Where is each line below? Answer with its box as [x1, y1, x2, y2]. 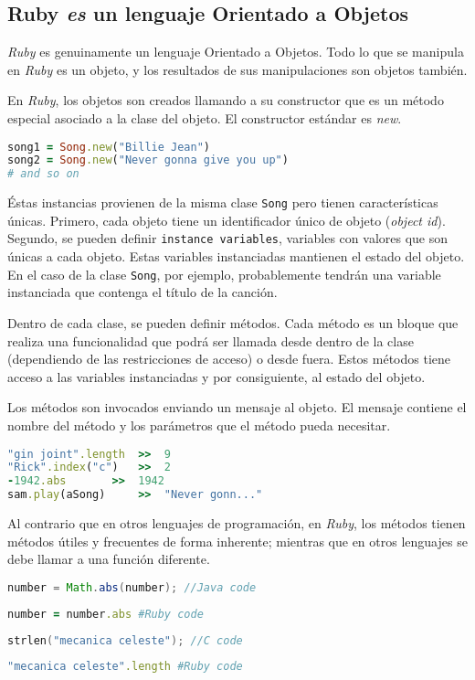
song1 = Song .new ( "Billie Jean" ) [7, 140, 210, 154]
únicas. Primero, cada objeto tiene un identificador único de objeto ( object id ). [7, 210, 446, 229]
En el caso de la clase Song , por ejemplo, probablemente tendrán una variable [7, 264, 441, 283]
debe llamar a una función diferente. [7, 549, 210, 568]
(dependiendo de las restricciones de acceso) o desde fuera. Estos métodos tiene [7, 349, 451, 368]
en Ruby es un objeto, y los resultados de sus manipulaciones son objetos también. [7, 59, 468, 79]
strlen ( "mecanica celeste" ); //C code [7, 633, 243, 647]
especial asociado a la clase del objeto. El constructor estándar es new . [7, 108, 402, 127]
